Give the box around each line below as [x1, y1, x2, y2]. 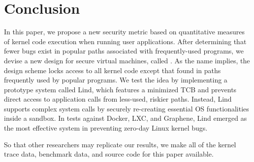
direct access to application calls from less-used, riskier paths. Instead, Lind [4, 94, 232, 104]
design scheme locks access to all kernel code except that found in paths [4, 65, 221, 75]
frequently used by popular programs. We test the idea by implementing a [4, 75, 227, 85]
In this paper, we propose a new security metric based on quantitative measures [4, 27, 245, 37]
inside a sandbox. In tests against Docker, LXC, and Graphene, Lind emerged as [4, 113, 247, 123]
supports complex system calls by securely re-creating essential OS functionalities [4, 103, 249, 113]
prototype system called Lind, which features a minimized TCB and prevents [4, 84, 237, 94]
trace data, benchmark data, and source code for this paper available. [4, 149, 214, 159]
